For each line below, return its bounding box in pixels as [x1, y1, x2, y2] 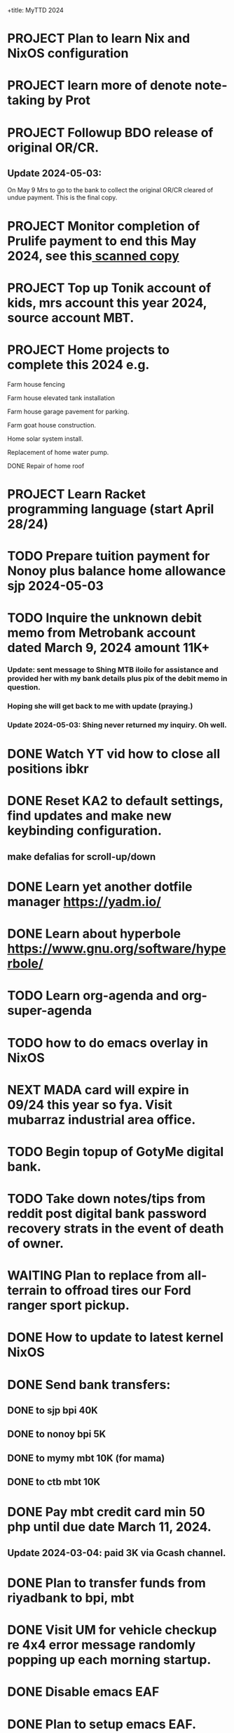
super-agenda [7, 1003, 92, 1018]
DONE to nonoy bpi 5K [7, 1428, 106, 1440]
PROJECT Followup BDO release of [7, 124, 214, 140]
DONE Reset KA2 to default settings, [7, 793, 223, 809]
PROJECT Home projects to [7, 342, 170, 357]
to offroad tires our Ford [50, 1282, 191, 1299]
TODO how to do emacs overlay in [7, 1035, 209, 1051]
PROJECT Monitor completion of [7, 218, 200, 234]
